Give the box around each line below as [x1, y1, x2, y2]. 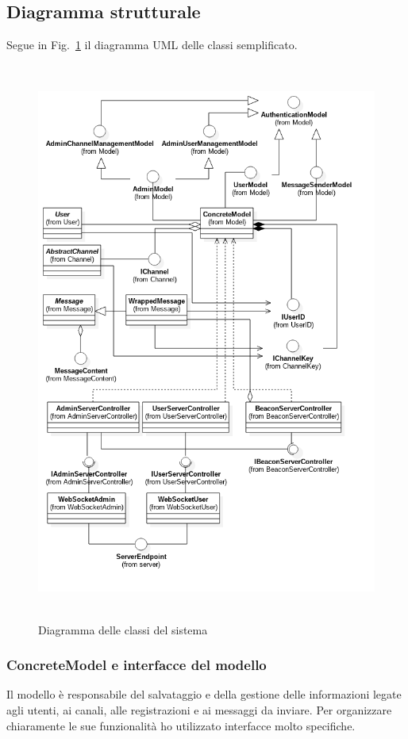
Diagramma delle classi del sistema [38, 621, 208, 638]
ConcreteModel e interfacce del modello [6, 655, 267, 675]
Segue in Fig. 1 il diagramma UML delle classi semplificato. [6, 36, 298, 53]
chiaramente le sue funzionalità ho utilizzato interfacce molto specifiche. [6, 717, 356, 733]
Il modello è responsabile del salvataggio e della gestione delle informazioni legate [6, 686, 402, 703]
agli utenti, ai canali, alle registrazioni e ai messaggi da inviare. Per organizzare [6, 702, 392, 718]
